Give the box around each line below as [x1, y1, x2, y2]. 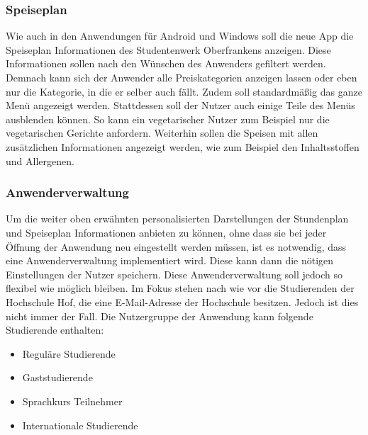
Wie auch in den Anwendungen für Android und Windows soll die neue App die [6, 28, 354, 43]
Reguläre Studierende [22, 346, 116, 361]
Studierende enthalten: [6, 322, 104, 337]
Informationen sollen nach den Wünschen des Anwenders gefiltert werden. [6, 56, 326, 71]
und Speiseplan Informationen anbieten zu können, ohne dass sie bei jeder [6, 225, 327, 239]
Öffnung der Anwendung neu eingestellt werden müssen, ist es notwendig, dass [6, 239, 347, 254]
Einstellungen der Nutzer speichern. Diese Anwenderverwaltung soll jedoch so [6, 266, 343, 281]
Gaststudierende [22, 370, 93, 385]
